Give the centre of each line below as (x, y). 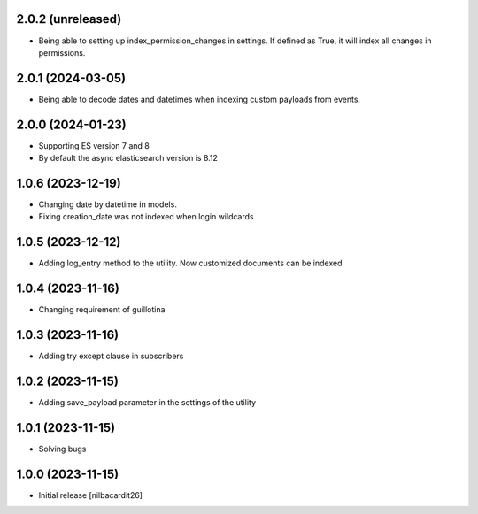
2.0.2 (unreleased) (69, 19)
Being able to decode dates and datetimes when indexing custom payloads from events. (200, 99)
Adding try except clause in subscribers (111, 356)
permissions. (62, 52)
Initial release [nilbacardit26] (91, 495)
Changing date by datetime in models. (108, 204)
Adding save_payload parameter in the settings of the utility (147, 403)
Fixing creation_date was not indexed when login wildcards (146, 217)
